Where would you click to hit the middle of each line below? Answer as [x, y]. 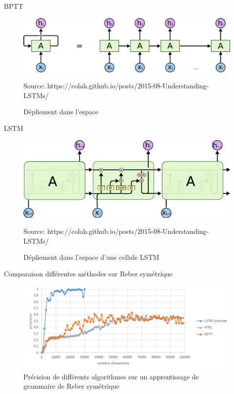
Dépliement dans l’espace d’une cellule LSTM [91, 257]
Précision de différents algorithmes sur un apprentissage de [111, 376]
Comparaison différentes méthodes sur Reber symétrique [88, 273]
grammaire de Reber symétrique [71, 386]
